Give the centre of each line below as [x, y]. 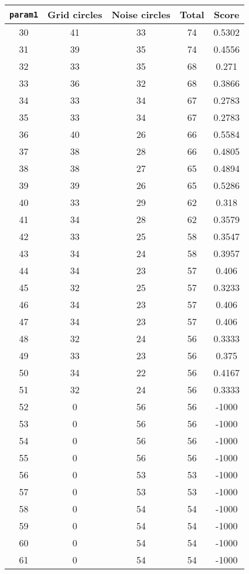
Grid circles [75, 14]
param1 [24, 14]
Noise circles [141, 14]
